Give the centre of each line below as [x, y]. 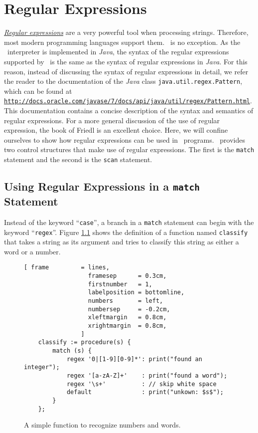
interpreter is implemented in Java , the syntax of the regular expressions [118, 52]
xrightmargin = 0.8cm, [127, 325]
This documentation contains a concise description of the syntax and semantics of [129, 110]
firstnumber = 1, [120, 284]
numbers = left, [126, 301]
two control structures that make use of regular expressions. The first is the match [129, 149]
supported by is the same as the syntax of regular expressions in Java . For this [126, 61]
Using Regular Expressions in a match [102, 186]
